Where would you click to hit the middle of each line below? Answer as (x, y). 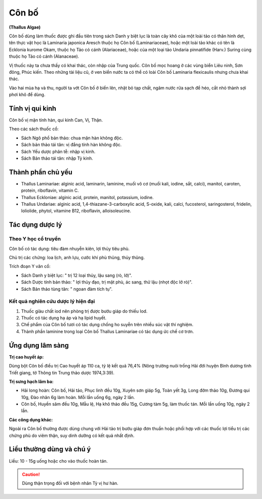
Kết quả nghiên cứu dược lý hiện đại (52, 301)
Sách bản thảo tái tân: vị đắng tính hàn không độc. (71, 145)
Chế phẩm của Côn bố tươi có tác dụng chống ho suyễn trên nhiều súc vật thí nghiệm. (107, 325)
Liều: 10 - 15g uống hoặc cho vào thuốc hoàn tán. (58, 461)
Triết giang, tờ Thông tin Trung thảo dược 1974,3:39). (62, 373)
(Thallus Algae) (25, 27)
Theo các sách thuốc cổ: (34, 129)
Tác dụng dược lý (36, 225)
